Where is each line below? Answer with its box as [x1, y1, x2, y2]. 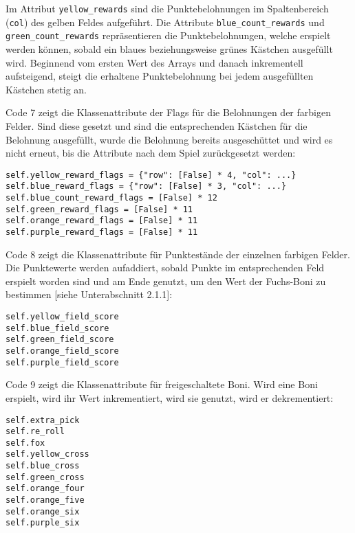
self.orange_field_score [6, 346, 119, 356]
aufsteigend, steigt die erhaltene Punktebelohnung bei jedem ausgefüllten [6, 69, 314, 83]
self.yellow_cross [6, 449, 89, 460]
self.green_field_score [6, 334, 114, 345]
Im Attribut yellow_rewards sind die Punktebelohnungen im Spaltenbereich [6, 1, 329, 15]
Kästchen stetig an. [6, 82, 87, 96]
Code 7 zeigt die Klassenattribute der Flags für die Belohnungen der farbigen [6, 105, 331, 120]
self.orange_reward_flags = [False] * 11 [6, 216, 198, 226]
